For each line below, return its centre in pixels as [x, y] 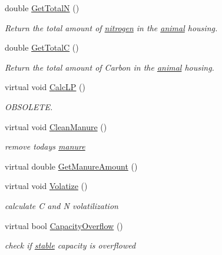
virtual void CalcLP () [45, 87]
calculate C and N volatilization [62, 205]
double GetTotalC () [42, 47]
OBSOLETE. [29, 106]
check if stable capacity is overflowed [70, 245]
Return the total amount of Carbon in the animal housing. [110, 67]
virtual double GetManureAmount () [71, 166]
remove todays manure [45, 146]
